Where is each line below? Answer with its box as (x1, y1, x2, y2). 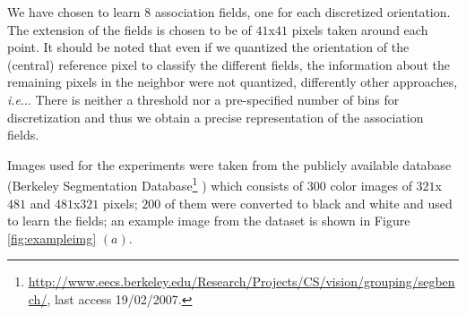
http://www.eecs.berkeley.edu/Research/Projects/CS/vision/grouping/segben (28, 272, 455, 291)
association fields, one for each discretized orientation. (154, 3, 451, 21)
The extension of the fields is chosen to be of (7, 20, 252, 38)
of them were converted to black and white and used (164, 193, 453, 212)
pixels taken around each (291, 20, 428, 38)
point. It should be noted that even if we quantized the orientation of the (7, 38, 410, 56)
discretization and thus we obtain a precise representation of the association (7, 107, 424, 126)
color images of (330, 176, 412, 194)
